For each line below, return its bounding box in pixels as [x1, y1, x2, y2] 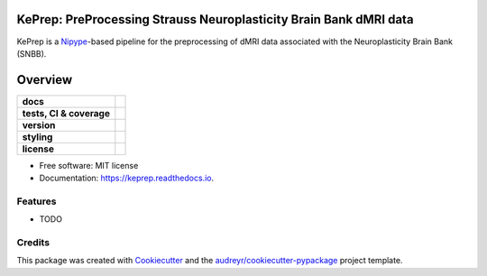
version [22, 118, 56, 131]
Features [16, 195, 57, 207]
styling [22, 131, 53, 143]
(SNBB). [16, 48, 47, 59]
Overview [16, 72, 73, 87]
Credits [16, 236, 50, 249]
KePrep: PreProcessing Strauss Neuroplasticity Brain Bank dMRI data [16, 12, 414, 27]
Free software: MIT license [39, 160, 139, 170]
